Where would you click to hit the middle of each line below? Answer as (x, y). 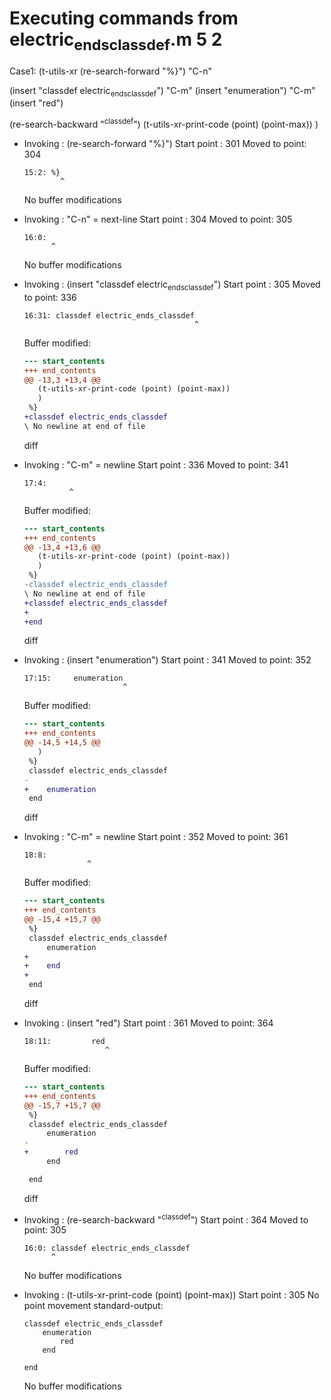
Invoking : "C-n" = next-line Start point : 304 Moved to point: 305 (158, 219)
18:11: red (64, 1042)
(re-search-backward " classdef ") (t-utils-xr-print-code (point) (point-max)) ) (164, 123)
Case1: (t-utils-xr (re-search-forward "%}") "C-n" (110, 71)
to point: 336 (50, 297)
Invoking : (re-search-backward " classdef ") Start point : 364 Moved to (166, 1219)
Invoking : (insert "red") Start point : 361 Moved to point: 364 (148, 1023)
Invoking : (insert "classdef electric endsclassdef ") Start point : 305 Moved (172, 285)
